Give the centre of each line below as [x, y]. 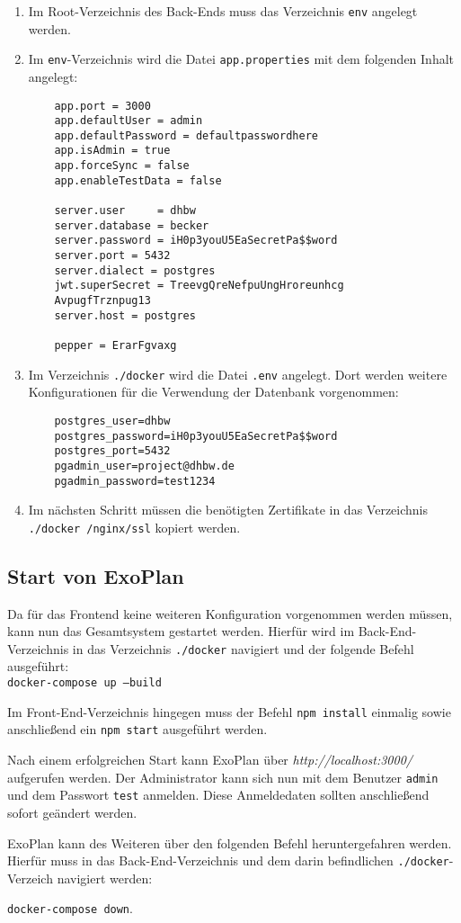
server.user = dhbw [125, 211]
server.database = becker [132, 225]
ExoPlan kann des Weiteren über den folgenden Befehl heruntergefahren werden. [230, 842]
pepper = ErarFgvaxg [115, 345]
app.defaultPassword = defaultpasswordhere [186, 135]
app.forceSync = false [122, 166]
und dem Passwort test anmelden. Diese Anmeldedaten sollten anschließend [218, 795]
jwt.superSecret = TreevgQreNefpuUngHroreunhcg [199, 286]
